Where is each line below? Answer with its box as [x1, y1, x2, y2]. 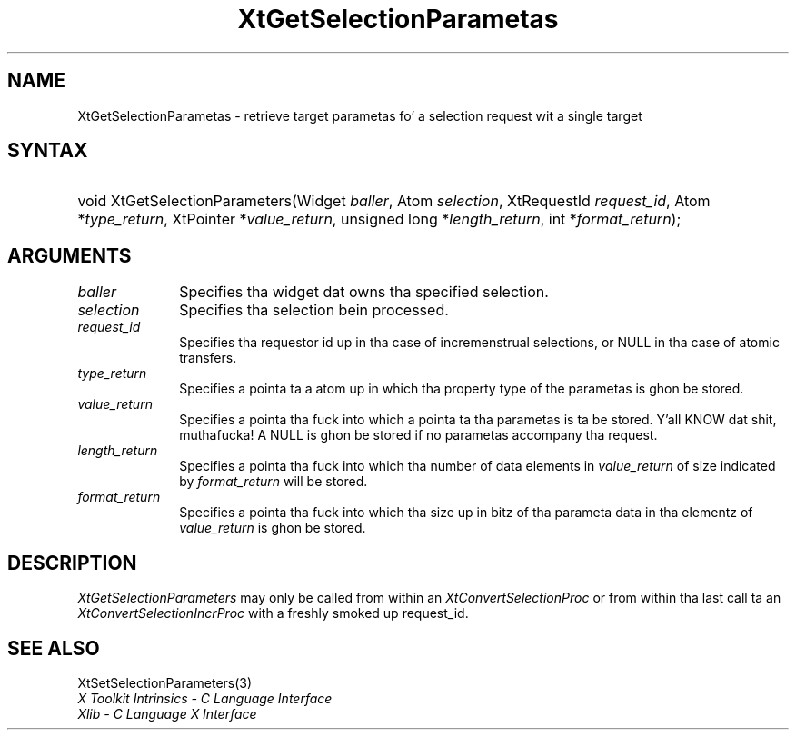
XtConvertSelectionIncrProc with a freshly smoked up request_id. [77, 605, 469, 622]
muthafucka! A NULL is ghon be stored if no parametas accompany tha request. [179, 427, 658, 443]
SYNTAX [7, 139, 88, 163]
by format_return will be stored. [179, 473, 368, 490]
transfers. [179, 350, 237, 366]
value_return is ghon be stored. [179, 520, 366, 536]
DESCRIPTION [7, 551, 137, 574]
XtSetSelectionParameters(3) [77, 674, 253, 691]
